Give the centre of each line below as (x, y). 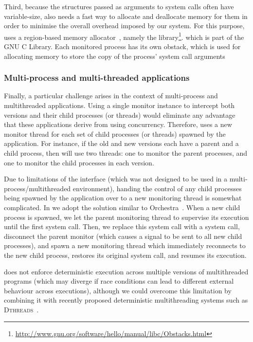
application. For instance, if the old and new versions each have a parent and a (121, 143)
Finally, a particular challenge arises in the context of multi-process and (111, 96)
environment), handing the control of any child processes (157, 188)
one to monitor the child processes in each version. (79, 162)
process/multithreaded (37, 188)
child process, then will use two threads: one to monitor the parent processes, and (126, 153)
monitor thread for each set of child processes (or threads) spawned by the (115, 134)
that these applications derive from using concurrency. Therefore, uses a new (118, 124)
